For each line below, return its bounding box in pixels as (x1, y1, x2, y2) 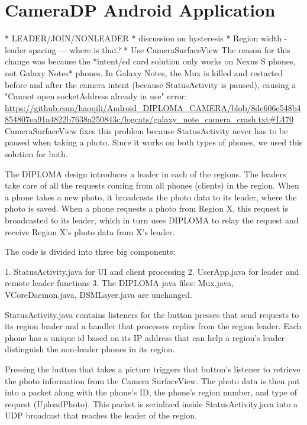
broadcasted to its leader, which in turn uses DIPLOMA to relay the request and (5, 214, 299, 226)
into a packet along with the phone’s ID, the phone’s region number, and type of (5, 386, 297, 398)
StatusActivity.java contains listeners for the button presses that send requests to (5, 308, 299, 320)
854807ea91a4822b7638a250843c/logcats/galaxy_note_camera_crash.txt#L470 (5, 113, 294, 125)
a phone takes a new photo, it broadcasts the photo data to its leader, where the (5, 190, 297, 203)
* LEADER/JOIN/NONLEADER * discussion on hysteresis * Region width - (5, 32, 287, 44)
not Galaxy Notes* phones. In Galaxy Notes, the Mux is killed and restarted (5, 66, 283, 79)
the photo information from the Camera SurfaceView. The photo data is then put (5, 374, 300, 387)
